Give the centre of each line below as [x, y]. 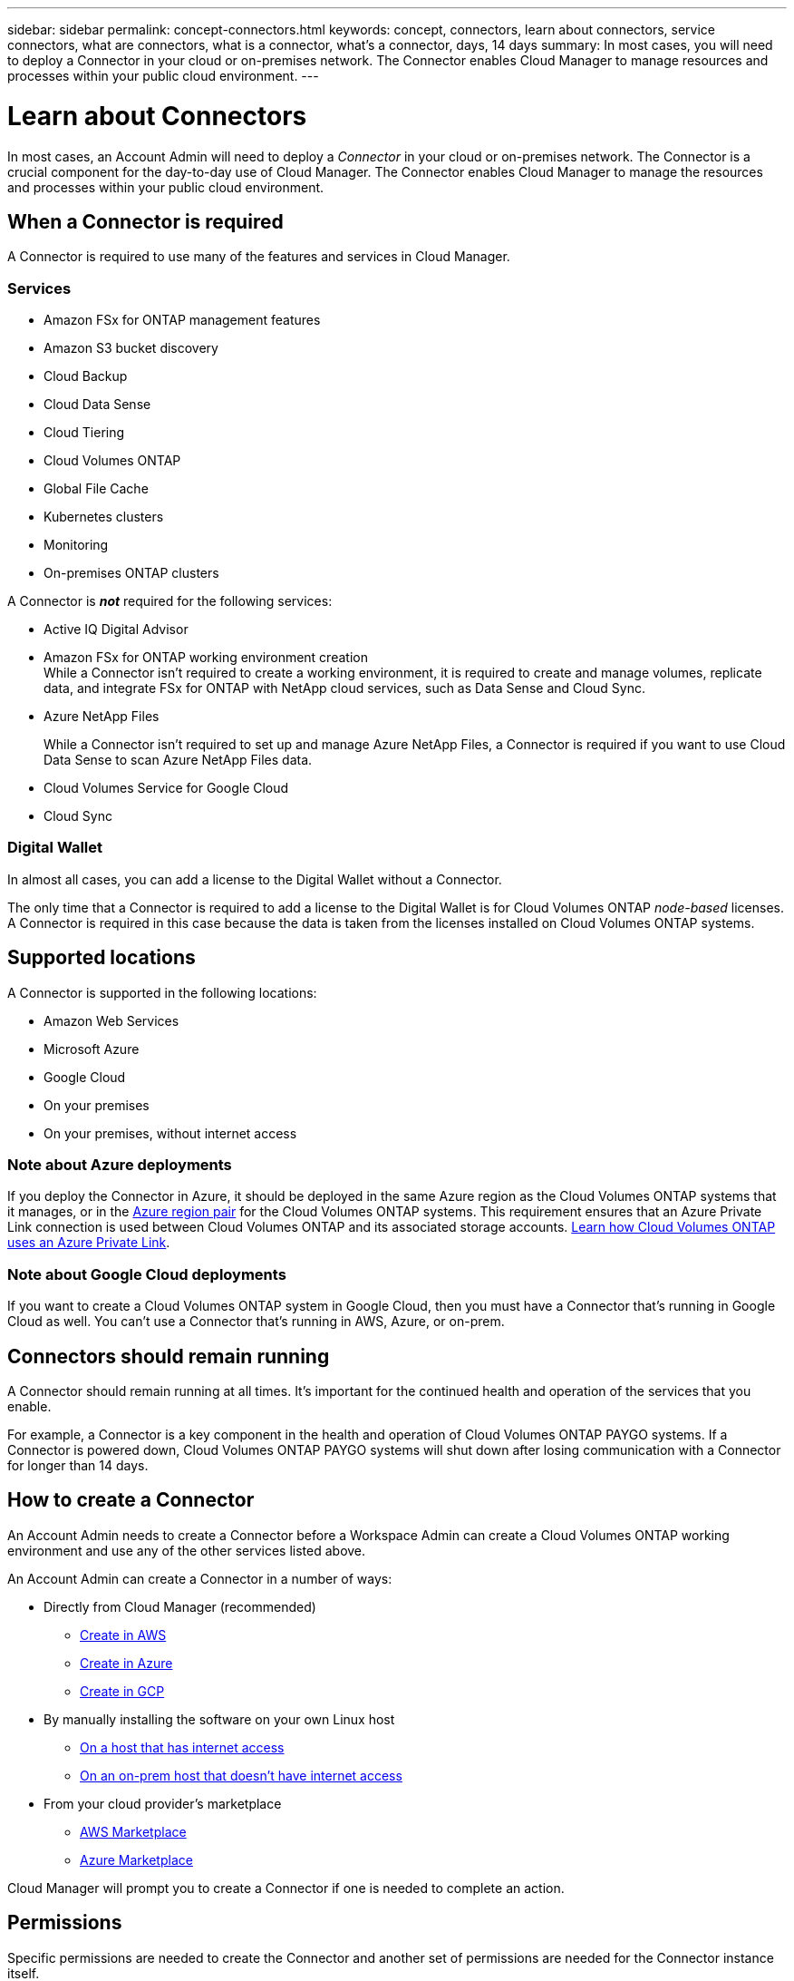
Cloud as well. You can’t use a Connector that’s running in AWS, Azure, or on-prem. [256, 1322]
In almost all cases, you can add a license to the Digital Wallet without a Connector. [255, 879]
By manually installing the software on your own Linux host [219, 1719]
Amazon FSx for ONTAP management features [182, 320]
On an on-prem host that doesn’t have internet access [241, 1775]
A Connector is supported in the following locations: [162, 992]
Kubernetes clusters [104, 517]
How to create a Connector [131, 1500]
